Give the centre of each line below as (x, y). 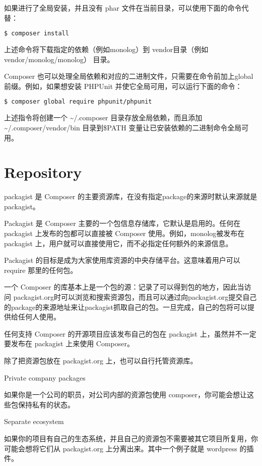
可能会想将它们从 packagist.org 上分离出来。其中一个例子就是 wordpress (121, 448)
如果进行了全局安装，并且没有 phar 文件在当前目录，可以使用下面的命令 (123, 8)
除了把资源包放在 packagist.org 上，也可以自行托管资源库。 (101, 360)
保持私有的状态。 (46, 404)
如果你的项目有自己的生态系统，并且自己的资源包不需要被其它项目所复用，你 (131, 438)
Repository (43, 172)
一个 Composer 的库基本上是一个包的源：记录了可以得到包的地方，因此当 (124, 287)
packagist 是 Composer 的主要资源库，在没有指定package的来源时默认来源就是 (131, 196)
